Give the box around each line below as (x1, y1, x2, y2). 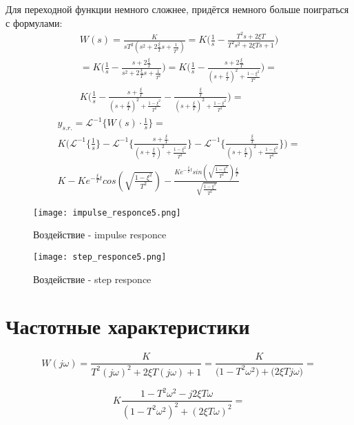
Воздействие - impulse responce (33, 227, 167, 242)
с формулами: (6, 15, 63, 30)
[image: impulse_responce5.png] (33, 207, 181, 218)
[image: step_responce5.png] (33, 251, 167, 262)
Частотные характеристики (6, 312, 250, 340)
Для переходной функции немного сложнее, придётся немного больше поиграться (6, 2, 349, 16)
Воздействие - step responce (33, 271, 152, 286)
